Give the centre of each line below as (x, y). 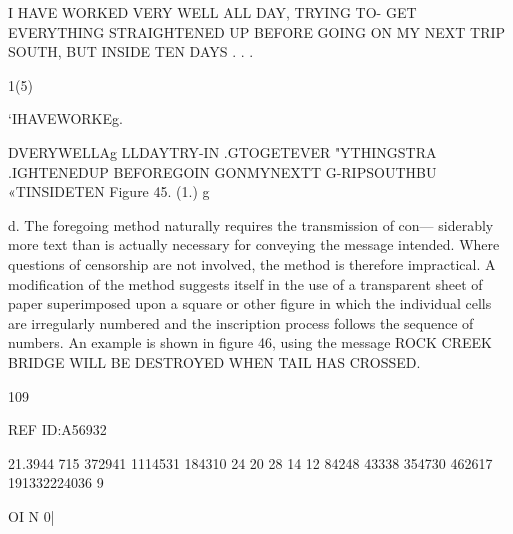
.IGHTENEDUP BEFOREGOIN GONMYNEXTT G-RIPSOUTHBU (222, 171)
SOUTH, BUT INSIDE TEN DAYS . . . (131, 51)
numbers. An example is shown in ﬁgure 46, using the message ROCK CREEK (250, 342)
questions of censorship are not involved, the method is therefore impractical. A (252, 263)
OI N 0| (31, 515)
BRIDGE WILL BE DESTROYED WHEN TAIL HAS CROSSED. (214, 361)
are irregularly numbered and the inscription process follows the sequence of (241, 322)
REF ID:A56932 (57, 429)
